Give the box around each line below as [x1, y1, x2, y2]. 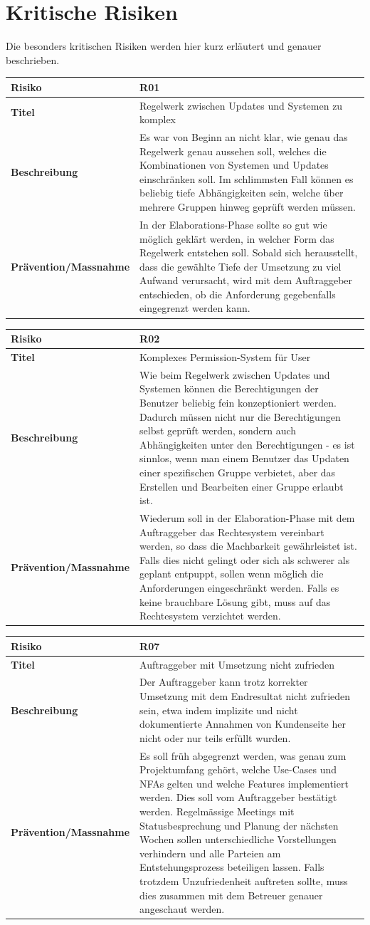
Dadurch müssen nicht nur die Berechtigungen [139, 409, 341, 424]
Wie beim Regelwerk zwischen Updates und [139, 367, 330, 382]
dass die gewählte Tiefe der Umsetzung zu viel [139, 258, 342, 273]
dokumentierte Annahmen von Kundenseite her [139, 716, 346, 731]
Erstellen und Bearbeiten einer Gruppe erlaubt [139, 479, 344, 493]
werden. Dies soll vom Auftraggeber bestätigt [139, 790, 337, 805]
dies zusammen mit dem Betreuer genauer [139, 887, 323, 902]
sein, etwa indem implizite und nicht [139, 702, 298, 717]
